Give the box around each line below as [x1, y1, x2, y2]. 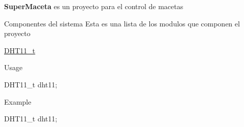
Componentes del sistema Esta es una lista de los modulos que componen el [4, 18, 240, 28]
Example [4, 96, 32, 107]
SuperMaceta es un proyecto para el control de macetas [4, 1, 184, 11]
